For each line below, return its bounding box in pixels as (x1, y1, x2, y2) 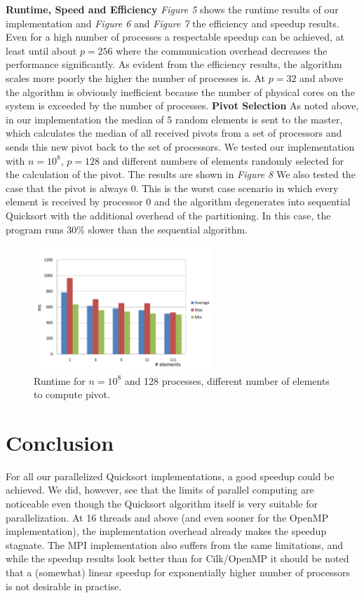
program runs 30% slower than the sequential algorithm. (6, 222, 248, 236)
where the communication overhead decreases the (116, 43, 328, 57)
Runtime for (34, 373, 86, 388)
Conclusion (6, 428, 114, 456)
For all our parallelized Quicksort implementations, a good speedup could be (6, 468, 335, 483)
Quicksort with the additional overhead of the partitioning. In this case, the (6, 208, 331, 222)
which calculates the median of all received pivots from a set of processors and (6, 125, 342, 140)
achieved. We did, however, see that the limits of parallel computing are (6, 482, 314, 497)
